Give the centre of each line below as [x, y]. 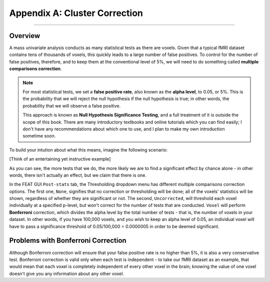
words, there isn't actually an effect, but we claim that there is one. [78, 175]
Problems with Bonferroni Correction [68, 241]
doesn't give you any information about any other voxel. [67, 273]
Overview [25, 36]
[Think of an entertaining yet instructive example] [60, 159]
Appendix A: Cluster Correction [76, 13]
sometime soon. [39, 136]
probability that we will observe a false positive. [72, 105]
